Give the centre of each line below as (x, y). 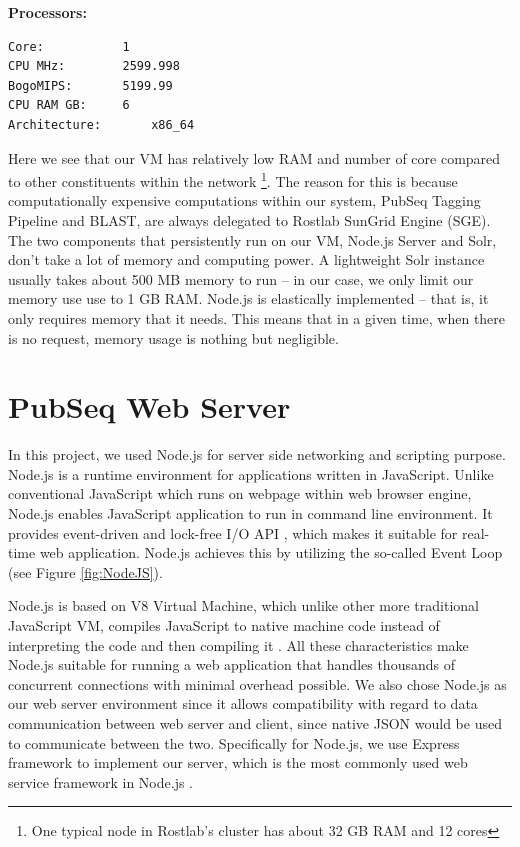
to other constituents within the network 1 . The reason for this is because (233, 179)
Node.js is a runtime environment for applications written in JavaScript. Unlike (251, 473)
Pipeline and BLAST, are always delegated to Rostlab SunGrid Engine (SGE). (249, 220)
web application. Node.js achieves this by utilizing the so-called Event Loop (271, 552)
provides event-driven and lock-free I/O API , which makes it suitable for (233, 532)
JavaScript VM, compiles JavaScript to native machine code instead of (224, 625)
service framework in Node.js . (100, 781)
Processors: (47, 12)
